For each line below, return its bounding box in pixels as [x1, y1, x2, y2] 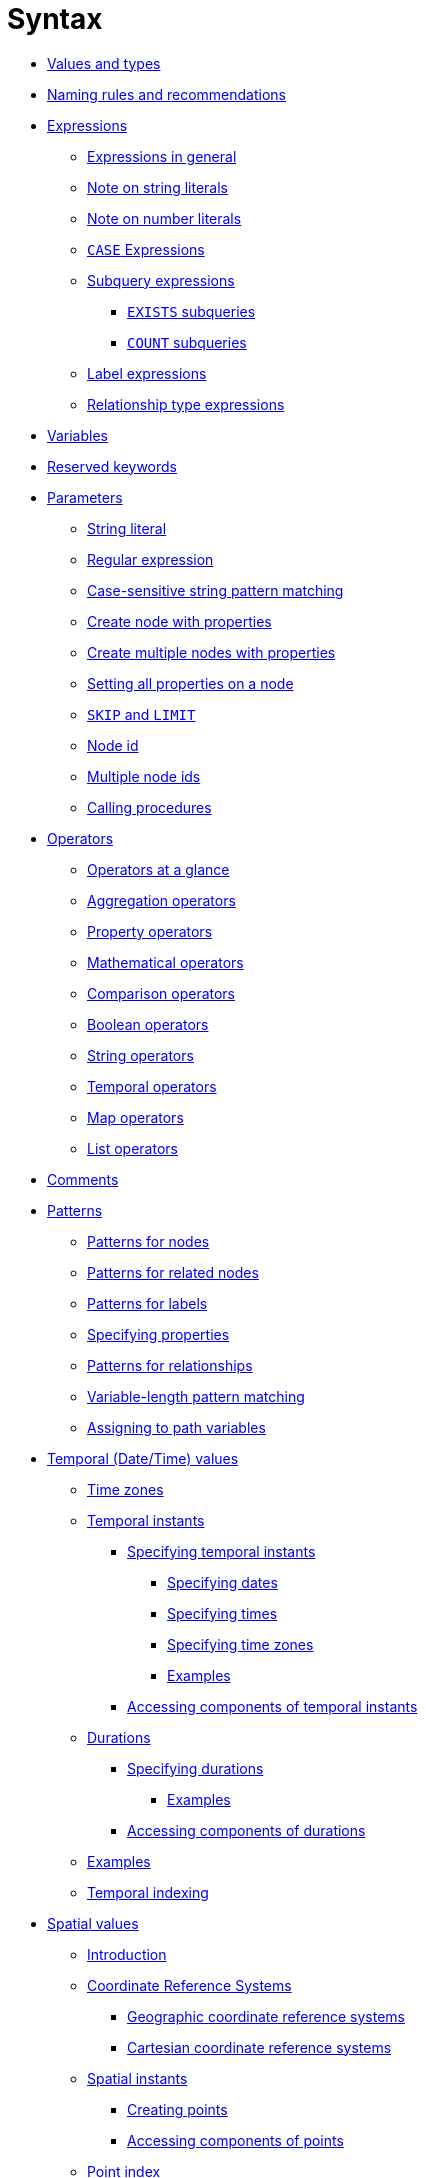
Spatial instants [87, 2069, 188, 2087]
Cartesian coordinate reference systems [127, 2038, 392, 2056]
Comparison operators [87, 984, 236, 1002]
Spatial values [47, 1914, 139, 1932]
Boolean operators [87, 1015, 209, 1033]
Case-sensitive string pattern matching [87, 581, 344, 599]
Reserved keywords [47, 457, 177, 475]
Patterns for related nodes [87, 1263, 259, 1281]
